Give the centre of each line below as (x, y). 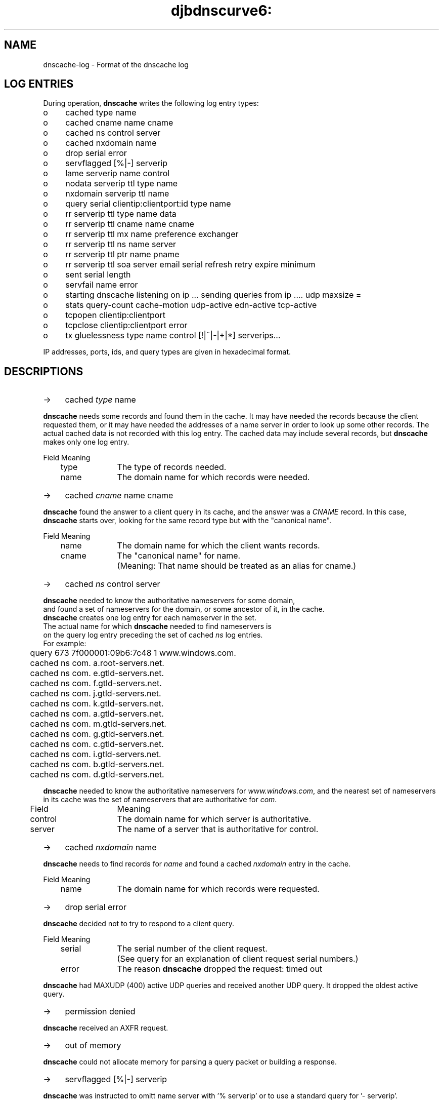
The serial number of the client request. (192, 949)
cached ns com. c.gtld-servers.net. (97, 744)
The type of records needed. (172, 467)
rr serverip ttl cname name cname (130, 224)
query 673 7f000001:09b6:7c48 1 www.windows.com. (133, 653)
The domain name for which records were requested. (218, 889)
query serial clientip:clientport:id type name (148, 204)
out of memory (93, 1046)
